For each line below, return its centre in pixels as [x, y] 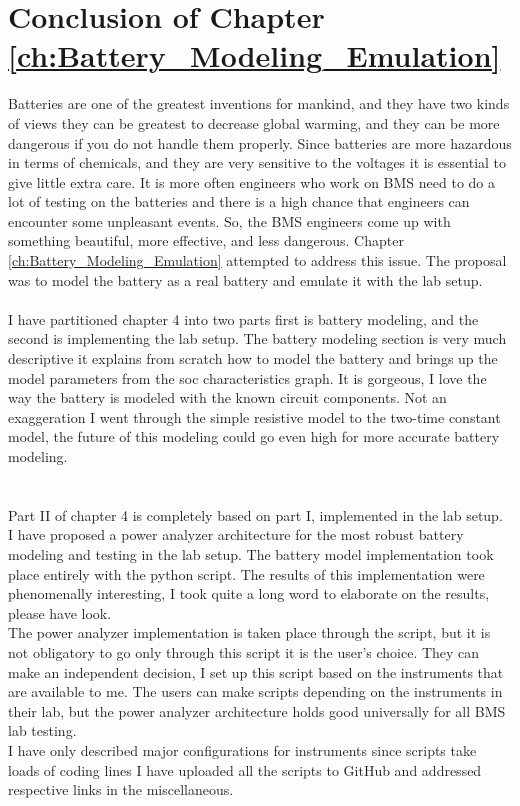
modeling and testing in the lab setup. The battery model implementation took [251, 553]
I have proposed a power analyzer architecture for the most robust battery [236, 534]
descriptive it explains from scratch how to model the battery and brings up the [253, 358]
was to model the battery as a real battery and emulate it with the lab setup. [245, 279]
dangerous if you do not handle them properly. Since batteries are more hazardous [260, 142]
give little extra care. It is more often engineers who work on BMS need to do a [251, 181]
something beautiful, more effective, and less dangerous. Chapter [206, 240]
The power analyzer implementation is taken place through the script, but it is [249, 632]
